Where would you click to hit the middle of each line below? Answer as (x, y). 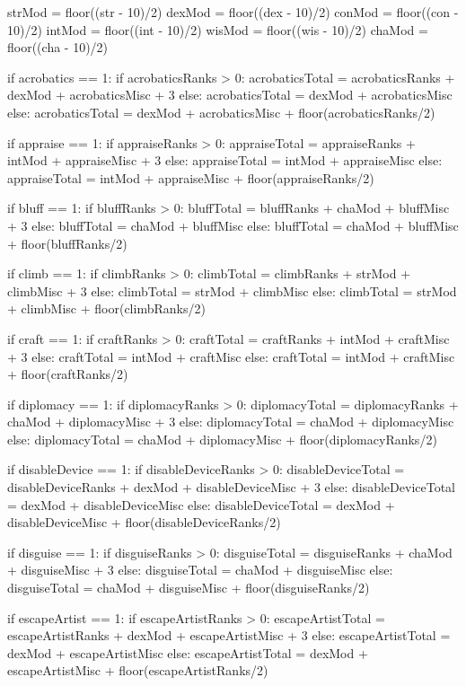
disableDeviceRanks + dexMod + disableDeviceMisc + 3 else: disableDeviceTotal (231, 487)
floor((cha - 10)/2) (58, 47)
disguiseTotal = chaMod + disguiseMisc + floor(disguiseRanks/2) (189, 588)
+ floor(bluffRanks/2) (67, 243)
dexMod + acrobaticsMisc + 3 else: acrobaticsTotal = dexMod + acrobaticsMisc (230, 95)
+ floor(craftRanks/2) (68, 374)
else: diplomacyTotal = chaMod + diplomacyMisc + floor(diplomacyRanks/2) (222, 439)
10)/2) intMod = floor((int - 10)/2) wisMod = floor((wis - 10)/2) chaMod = (218, 29)
